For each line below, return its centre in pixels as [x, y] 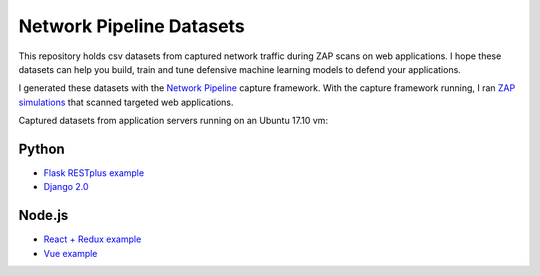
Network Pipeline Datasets [131, 26]
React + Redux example [92, 239]
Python [41, 148]
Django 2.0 [66, 187]
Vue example [70, 253]
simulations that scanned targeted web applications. [126, 102]
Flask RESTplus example [94, 173]
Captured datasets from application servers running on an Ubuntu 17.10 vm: [173, 121]
